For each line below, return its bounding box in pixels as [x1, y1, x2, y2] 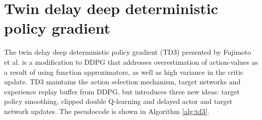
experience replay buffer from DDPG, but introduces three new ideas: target [4, 86, 240, 96]
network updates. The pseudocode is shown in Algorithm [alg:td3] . [4, 105, 210, 116]
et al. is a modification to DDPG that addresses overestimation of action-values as [4, 56, 258, 67]
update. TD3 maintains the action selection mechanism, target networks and [4, 76, 241, 87]
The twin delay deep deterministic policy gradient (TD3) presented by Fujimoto [4, 47, 251, 57]
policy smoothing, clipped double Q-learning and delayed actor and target [4, 96, 233, 106]
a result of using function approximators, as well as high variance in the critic [4, 66, 244, 77]
